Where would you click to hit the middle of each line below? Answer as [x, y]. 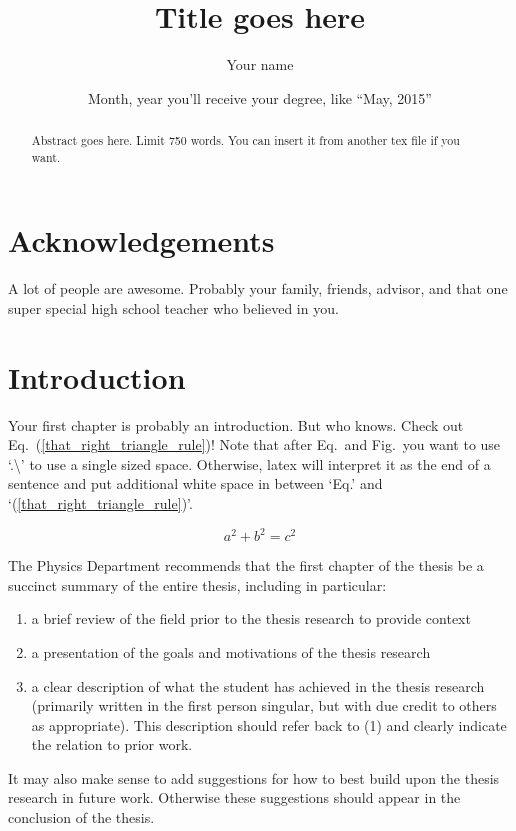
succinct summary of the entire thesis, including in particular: [197, 584]
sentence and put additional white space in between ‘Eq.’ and [195, 483]
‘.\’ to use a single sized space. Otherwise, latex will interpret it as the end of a [249, 463]
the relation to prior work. [112, 744]
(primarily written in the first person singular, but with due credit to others [264, 705]
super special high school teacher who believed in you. [173, 307]
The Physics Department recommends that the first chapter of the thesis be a [246, 565]
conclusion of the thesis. [81, 817]
